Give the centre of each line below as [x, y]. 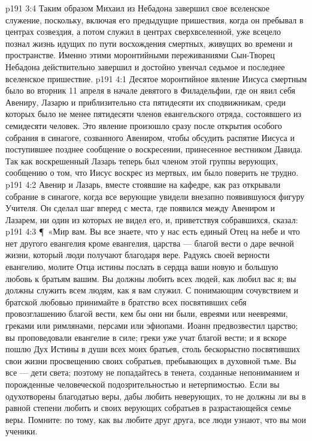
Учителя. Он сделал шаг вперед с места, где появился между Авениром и [140, 208]
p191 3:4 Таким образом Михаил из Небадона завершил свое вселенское [137, 8]
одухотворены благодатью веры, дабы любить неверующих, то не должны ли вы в [156, 396]
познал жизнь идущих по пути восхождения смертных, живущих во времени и [149, 43]
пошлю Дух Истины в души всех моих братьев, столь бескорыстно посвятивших [153, 349]
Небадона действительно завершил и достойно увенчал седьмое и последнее [145, 66]
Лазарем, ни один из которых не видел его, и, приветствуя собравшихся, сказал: [152, 219]
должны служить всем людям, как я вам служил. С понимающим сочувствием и [152, 290]
